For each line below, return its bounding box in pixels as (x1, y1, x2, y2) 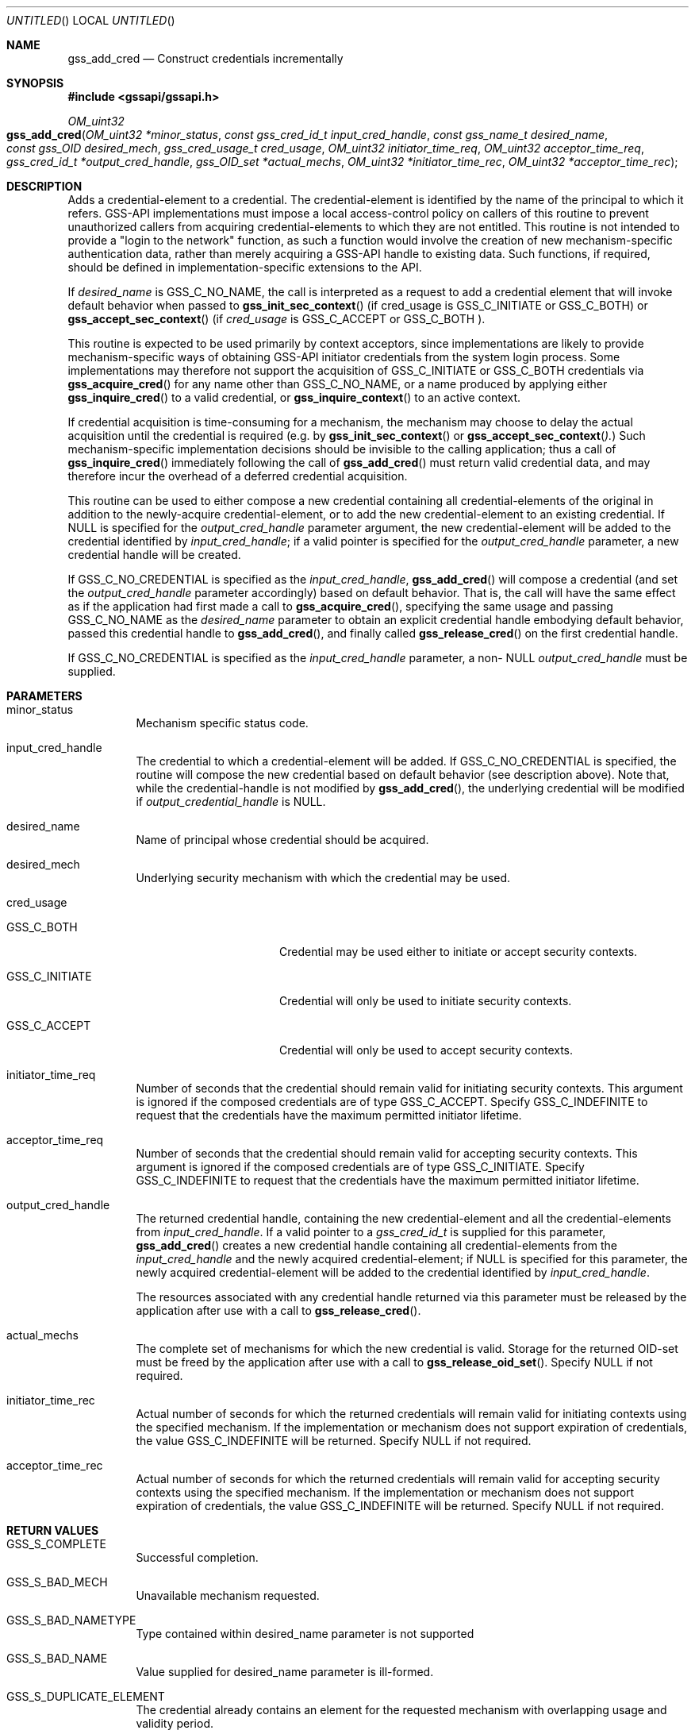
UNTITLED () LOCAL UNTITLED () (6, 13, 175, 27)
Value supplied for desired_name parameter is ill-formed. (136, 1665, 434, 1678)
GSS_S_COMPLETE (6, 1537, 106, 1551)
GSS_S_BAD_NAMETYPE (6, 1613, 136, 1627)
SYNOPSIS (6, 76, 64, 90)
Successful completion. (136, 1551, 259, 1564)
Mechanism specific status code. (136, 716, 309, 730)
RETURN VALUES (6, 1524, 99, 1537)
